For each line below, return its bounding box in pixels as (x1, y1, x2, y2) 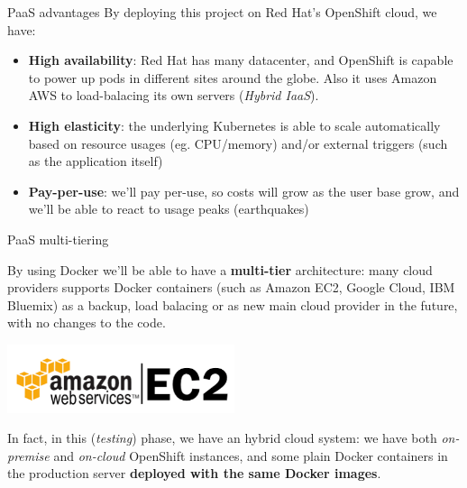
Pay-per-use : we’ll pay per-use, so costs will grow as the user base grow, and (28, 181, 460, 200)
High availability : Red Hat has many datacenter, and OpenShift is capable (28, 51, 453, 69)
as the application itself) (28, 152, 163, 170)
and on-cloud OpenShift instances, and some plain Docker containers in (53, 446, 448, 465)
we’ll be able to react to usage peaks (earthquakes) (28, 199, 309, 218)
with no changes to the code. (7, 313, 166, 332)
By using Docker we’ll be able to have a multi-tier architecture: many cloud (7, 260, 433, 279)
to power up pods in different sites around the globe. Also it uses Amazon (28, 68, 437, 87)
